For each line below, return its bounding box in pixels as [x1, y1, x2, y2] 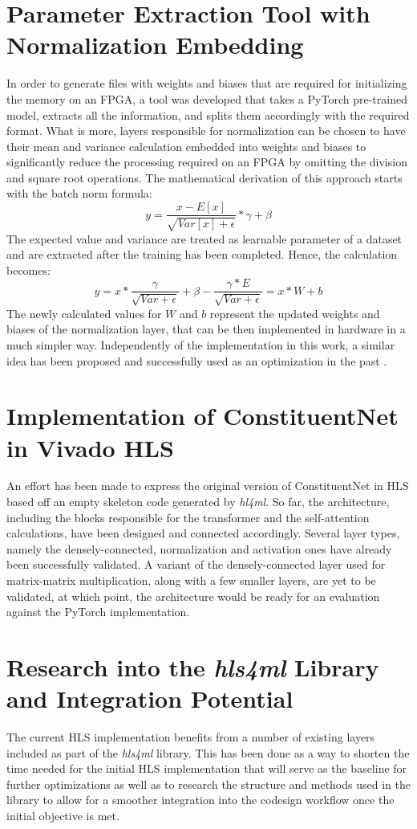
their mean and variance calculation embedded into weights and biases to [6, 137, 366, 154]
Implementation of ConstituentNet [6, 399, 399, 432]
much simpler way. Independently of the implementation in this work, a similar [6, 336, 395, 353]
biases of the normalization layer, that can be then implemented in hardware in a [6, 321, 406, 337]
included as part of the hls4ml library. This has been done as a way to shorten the [6, 744, 410, 761]
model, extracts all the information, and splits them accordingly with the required [6, 106, 410, 123]
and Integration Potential [6, 682, 294, 715]
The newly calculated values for [6, 304, 162, 321]
